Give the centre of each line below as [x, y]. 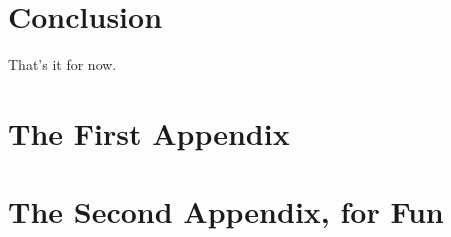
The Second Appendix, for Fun [226, 211]
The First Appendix [149, 132]
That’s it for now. [62, 64]
